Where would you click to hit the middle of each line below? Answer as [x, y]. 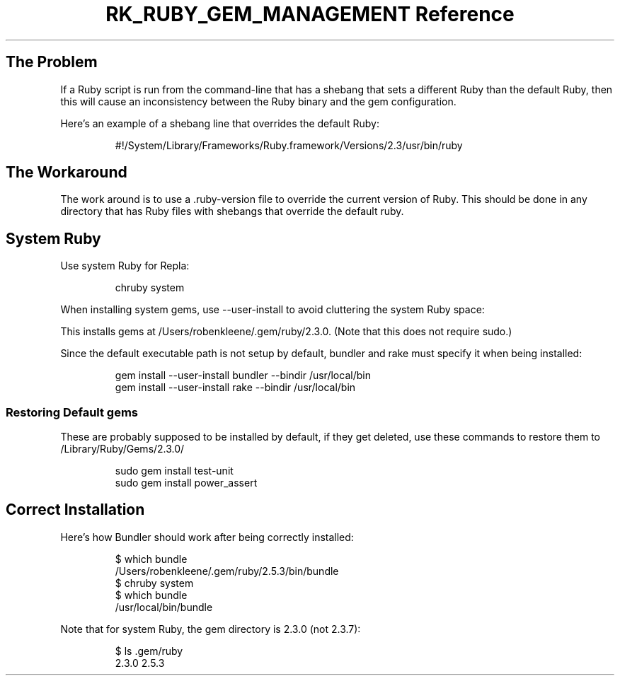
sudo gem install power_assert [186, 483]
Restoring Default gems [72, 412]
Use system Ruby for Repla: [125, 266]
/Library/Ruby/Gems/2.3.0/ [122, 449]
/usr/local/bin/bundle [164, 607]
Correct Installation [75, 510]
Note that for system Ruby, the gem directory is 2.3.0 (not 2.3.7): [211, 629]
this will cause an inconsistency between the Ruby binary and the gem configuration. [258, 101]
